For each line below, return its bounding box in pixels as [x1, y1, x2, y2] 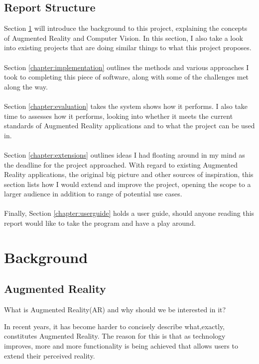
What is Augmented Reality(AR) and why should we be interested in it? [4, 304, 226, 315]
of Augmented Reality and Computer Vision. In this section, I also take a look [4, 32, 244, 43]
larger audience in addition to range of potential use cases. [4, 188, 182, 199]
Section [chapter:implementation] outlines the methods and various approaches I [4, 62, 249, 72]
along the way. [4, 81, 48, 91]
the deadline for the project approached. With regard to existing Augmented [4, 159, 238, 170]
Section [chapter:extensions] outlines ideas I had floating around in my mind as [4, 149, 245, 160]
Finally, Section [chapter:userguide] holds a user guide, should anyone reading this [4, 208, 255, 218]
